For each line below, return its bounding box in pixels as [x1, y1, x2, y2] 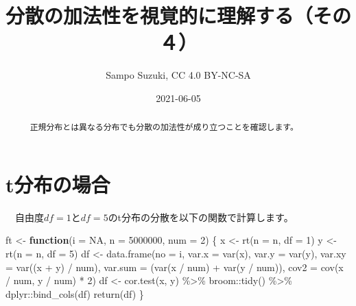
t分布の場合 [5, 170, 110, 198]
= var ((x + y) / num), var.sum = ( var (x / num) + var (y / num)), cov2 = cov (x [5, 259, 344, 274]
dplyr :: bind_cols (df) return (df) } [5, 286, 144, 301]
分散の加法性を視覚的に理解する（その [5, 1, 352, 29]
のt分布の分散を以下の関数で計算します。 [108, 209, 294, 224]
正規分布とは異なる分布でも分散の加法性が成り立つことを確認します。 [29, 121, 298, 133]
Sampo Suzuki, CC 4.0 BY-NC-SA [106, 68, 251, 82]
